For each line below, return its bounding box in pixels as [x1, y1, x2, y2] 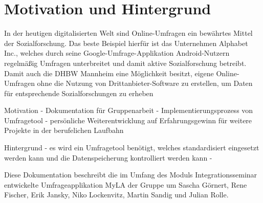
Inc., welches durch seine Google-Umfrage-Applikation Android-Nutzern [4, 48, 230, 58]
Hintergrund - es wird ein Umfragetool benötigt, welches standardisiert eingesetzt [4, 142, 259, 153]
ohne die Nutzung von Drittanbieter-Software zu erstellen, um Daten [37, 78, 253, 88]
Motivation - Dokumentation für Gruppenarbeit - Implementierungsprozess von [4, 105, 253, 116]
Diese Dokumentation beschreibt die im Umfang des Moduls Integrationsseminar [4, 169, 257, 180]
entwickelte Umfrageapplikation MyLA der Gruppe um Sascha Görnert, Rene [4, 179, 247, 190]
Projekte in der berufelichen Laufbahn [4, 125, 124, 136]
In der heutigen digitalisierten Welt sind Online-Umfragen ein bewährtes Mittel [4, 28, 253, 38]
